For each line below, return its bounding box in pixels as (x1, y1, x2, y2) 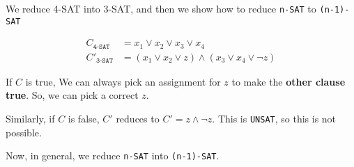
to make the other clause (231, 74, 346, 88)
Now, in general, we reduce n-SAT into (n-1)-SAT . (6, 148, 220, 163)
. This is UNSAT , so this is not (212, 111, 337, 126)
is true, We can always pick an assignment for (25, 74, 221, 88)
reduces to (116, 111, 160, 126)
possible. (6, 125, 42, 139)
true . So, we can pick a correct (6, 88, 139, 102)
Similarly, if (6, 111, 55, 126)
